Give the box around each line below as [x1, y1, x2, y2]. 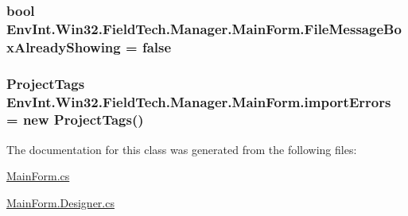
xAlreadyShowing [6, 37, 121, 56]
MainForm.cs [6, 168, 70, 184]
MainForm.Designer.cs [6, 194, 115, 210]
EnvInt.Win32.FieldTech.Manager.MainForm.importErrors [6, 91, 391, 111]
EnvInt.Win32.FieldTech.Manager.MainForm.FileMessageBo [6, 18, 402, 38]
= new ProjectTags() [6, 110, 144, 129]
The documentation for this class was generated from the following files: [6, 141, 357, 157]
